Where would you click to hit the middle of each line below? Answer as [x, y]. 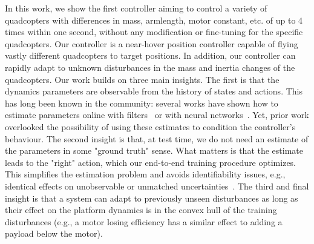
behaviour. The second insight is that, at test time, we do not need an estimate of [157, 138]
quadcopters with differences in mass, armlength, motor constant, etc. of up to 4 [154, 20]
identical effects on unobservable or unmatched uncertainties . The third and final [157, 186]
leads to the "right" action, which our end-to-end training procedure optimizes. [151, 162]
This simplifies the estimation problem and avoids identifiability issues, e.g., [145, 174]
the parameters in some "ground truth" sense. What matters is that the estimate [154, 150]
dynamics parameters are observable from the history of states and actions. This [154, 91]
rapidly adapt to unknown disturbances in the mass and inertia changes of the [150, 67]
